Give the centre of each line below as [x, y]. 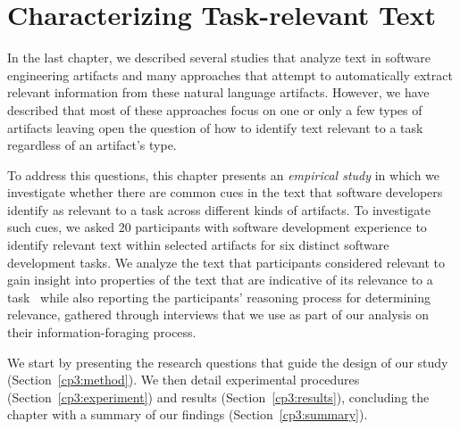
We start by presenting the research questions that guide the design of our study [228, 362]
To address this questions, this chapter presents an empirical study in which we [224, 174]
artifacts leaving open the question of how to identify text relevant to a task [215, 127]
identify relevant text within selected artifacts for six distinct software [198, 245]
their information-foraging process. [102, 332]
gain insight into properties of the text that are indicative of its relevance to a [220, 280]
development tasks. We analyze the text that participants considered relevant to [226, 262]
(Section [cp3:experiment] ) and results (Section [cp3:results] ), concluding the [218, 397]
